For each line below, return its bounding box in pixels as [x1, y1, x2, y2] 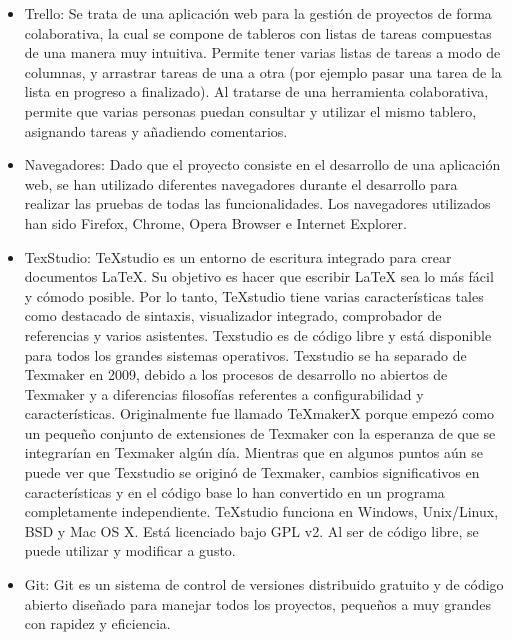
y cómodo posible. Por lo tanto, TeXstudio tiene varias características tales [24, 285, 484, 306]
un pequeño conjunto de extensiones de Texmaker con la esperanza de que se [24, 422, 496, 443]
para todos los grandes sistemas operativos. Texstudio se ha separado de [24, 344, 467, 365]
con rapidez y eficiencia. [24, 613, 171, 634]
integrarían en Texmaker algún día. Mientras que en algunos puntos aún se [24, 442, 484, 463]
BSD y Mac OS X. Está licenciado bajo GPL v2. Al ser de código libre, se [24, 520, 479, 541]
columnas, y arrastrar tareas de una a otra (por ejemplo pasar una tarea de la [24, 61, 502, 82]
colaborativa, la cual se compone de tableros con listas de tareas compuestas [24, 22, 492, 43]
